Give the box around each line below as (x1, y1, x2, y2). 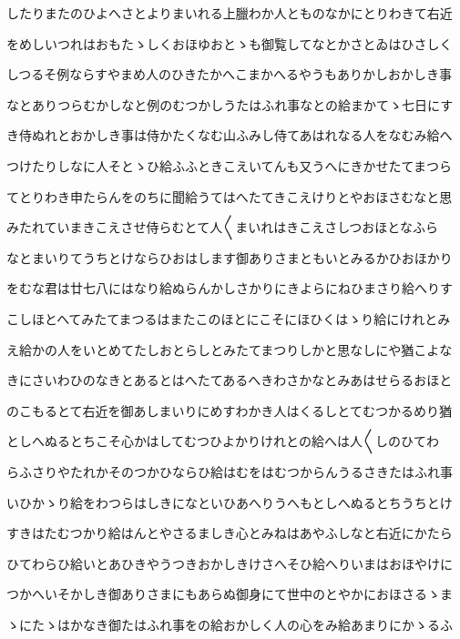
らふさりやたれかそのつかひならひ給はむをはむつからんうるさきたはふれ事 (6, 461, 453, 481)
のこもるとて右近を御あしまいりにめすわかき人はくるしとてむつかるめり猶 (6, 401, 452, 420)
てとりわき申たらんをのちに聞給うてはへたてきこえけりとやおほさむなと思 (6, 187, 453, 206)
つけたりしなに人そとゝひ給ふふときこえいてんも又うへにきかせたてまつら (6, 156, 452, 175)
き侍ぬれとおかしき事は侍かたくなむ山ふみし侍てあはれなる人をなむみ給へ (6, 126, 453, 145)
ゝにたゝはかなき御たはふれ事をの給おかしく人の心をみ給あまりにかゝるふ (6, 614, 453, 634)
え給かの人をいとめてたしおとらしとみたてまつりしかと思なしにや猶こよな (6, 340, 453, 359)
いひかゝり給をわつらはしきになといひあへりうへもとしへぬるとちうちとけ (6, 492, 453, 512)
